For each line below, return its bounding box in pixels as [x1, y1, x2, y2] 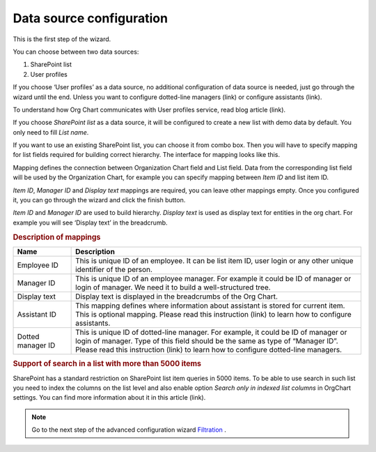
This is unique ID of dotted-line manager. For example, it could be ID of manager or [75, 327, 347, 337]
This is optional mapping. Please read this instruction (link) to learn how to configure [75, 309, 352, 319]
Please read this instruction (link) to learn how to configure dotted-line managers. [75, 345, 343, 354]
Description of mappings [13, 232, 101, 242]
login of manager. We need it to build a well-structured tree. [75, 282, 271, 292]
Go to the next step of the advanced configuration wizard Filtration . [31, 425, 226, 434]
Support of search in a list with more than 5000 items [13, 359, 202, 369]
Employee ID [17, 260, 58, 270]
